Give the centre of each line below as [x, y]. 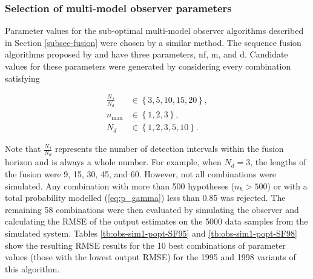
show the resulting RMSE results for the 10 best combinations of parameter [145, 245]
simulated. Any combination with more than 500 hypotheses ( [120, 185]
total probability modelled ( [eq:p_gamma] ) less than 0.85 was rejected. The [145, 198]
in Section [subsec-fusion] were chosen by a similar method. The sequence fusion [153, 42]
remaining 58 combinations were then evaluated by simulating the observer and [152, 209]
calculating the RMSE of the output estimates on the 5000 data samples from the [156, 221]
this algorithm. [32, 268]
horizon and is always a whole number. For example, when [113, 162]
